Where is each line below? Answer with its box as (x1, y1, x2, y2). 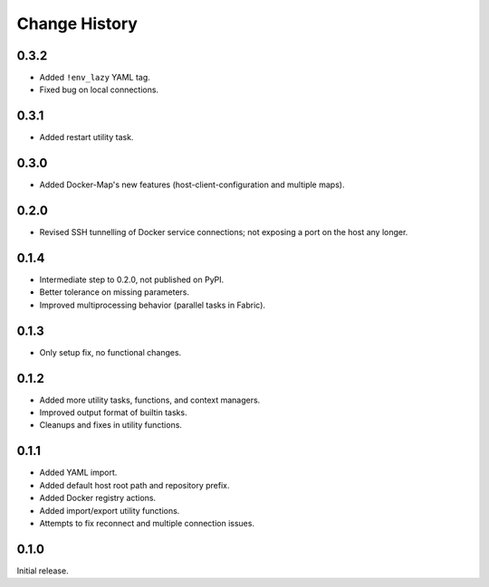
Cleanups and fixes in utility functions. (39, 420, 183, 431)
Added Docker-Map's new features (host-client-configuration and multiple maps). (39, 179, 345, 190)
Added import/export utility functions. (39, 505, 180, 516)
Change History (16, 14, 138, 33)
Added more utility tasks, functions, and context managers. (39, 394, 261, 405)
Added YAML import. (39, 467, 118, 478)
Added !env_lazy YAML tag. (39, 72, 151, 83)
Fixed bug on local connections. (39, 84, 158, 95)
